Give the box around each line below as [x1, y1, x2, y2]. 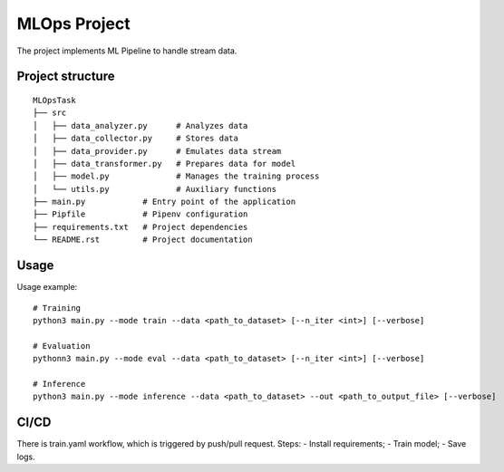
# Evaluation [33, 341, 91, 351]
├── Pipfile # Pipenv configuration [33, 209, 248, 219]
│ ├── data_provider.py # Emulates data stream [33, 146, 282, 156]
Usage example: [16, 282, 78, 293]
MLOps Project [16, 14, 131, 34]
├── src [33, 108, 67, 118]
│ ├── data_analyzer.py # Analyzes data [33, 120, 248, 130]
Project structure [16, 69, 115, 84]
